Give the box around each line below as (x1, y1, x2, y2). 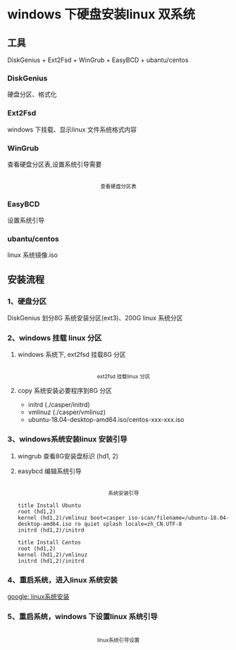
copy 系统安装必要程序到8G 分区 (17, 387, 113, 395)
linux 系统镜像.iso (7, 251, 58, 259)
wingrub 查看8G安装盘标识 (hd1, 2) (17, 451, 118, 460)
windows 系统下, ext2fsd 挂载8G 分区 (17, 350, 127, 359)
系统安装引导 (108, 489, 139, 496)
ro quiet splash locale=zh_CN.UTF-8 (74, 520, 182, 527)
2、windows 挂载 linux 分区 (7, 333, 102, 343)
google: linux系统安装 (7, 592, 70, 601)
